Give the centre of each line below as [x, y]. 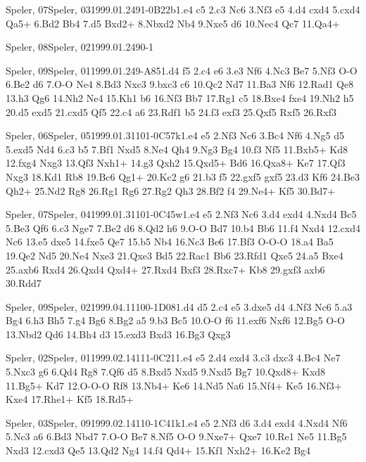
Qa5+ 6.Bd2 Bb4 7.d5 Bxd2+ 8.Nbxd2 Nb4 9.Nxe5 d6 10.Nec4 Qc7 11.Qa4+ [173, 23]
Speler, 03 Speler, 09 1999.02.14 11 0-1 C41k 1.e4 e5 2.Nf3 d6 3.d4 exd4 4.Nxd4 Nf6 [177, 422]
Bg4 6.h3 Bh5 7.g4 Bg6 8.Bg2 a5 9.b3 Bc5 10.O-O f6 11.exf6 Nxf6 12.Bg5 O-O [175, 320]
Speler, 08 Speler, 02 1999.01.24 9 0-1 [80, 47]
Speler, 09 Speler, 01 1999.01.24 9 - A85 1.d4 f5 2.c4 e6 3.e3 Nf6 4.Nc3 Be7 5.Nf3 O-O [182, 70]
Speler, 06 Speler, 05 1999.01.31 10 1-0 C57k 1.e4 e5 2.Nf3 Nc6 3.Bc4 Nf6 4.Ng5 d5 [175, 135]
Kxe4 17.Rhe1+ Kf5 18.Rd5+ [70, 399]
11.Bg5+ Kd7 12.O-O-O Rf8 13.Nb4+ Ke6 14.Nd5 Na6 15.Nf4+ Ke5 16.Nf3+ [174, 385]
